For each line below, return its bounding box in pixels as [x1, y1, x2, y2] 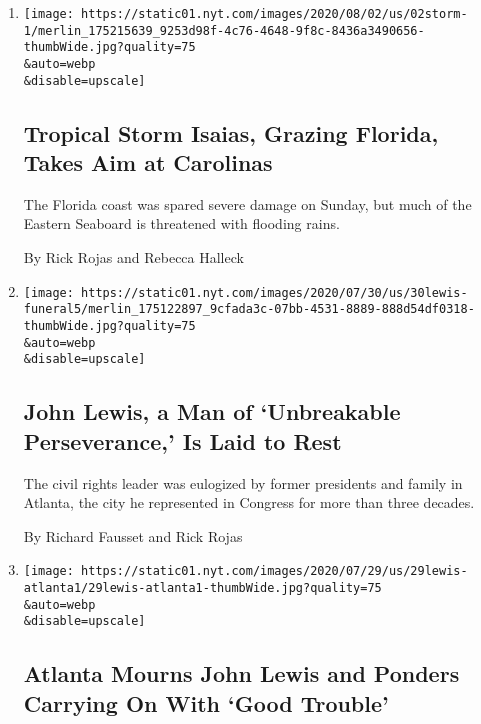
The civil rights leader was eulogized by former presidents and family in [23, 472, 463, 493]
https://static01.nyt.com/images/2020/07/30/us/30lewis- [81, 285, 468, 300]
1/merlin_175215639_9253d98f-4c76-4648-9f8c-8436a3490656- [23, 23, 425, 38]
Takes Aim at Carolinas [23, 147, 273, 178]
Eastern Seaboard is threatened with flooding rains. [23, 213, 340, 234]
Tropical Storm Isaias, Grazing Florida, [23, 117, 439, 148]
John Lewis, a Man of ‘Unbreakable [23, 396, 401, 427]
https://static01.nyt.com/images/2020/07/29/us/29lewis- [81, 564, 468, 579]
